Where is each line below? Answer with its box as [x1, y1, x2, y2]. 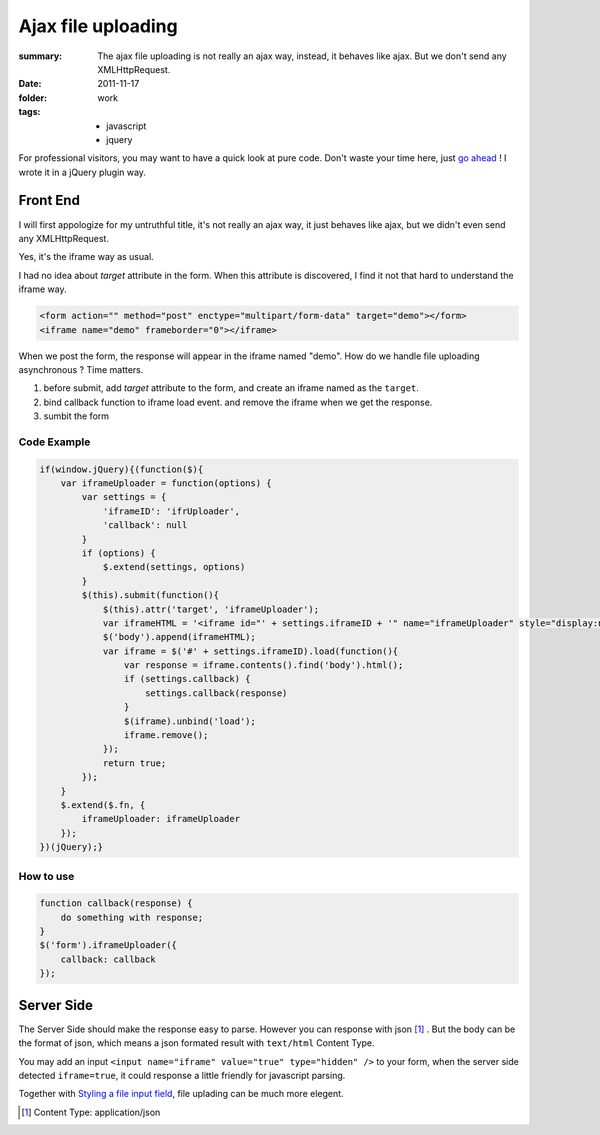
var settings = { [81, 491, 167, 503]
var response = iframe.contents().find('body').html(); [123, 660, 404, 671]
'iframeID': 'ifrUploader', [102, 505, 240, 517]
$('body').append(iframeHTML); [102, 631, 257, 643]
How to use [18, 869, 75, 883]
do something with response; [60, 911, 204, 923]
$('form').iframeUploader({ [39, 940, 177, 951]
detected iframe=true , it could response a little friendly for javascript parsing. [18, 1069, 346, 1081]
